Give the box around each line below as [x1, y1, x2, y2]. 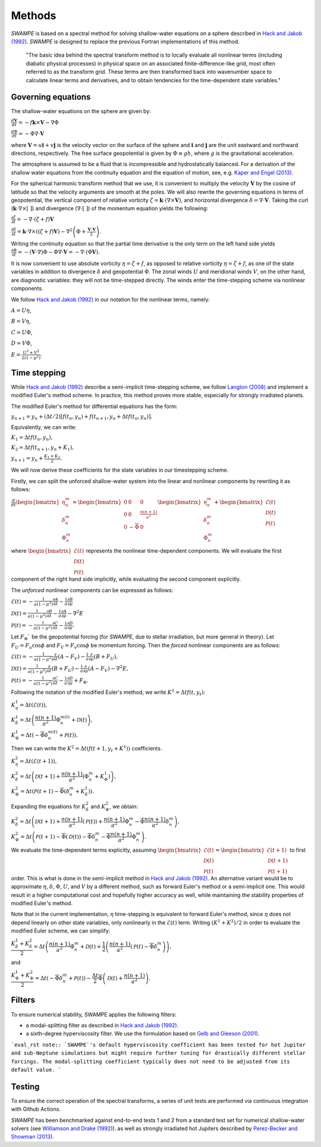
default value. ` [11, 1066, 62, 1073]
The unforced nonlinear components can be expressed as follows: [11, 587, 174, 594]
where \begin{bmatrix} [11, 547, 72, 554]
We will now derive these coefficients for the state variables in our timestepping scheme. [11, 466, 229, 473]
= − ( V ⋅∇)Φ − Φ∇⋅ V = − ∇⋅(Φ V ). [17, 249, 100, 255]
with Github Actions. [11, 1105, 61, 1113]
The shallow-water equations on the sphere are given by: [11, 108, 151, 115]
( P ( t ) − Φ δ [130, 943, 158, 950]
